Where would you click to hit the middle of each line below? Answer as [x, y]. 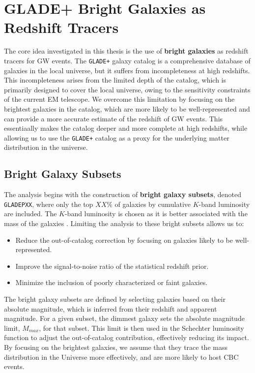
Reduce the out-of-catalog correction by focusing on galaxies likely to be [124, 240]
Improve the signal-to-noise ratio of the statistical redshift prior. [112, 266]
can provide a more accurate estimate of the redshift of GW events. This [113, 118]
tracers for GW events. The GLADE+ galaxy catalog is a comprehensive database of [127, 60]
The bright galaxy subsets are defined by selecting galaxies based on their [115, 299]
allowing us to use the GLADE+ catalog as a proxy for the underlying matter [117, 137]
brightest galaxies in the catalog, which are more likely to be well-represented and [127, 108]
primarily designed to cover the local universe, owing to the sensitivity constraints [127, 89]
